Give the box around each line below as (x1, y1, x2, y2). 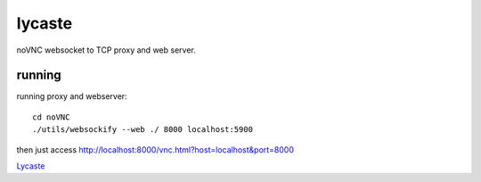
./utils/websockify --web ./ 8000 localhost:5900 (32, 125, 254, 135)
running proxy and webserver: (16, 91, 128, 102)
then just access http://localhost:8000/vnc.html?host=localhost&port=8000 (16, 144, 294, 155)
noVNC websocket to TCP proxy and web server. (16, 45, 196, 55)
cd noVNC (32, 112, 70, 122)
